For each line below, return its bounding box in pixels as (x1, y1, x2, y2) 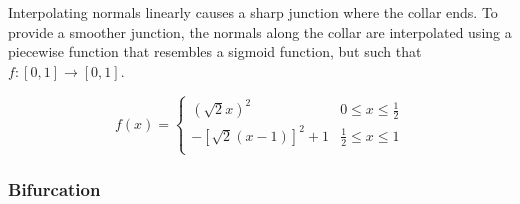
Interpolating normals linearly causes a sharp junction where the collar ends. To (8, 2, 498, 22)
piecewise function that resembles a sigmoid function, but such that (8, 41, 422, 62)
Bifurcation (8, 176, 101, 201)
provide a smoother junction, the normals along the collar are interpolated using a (8, 21, 512, 42)
